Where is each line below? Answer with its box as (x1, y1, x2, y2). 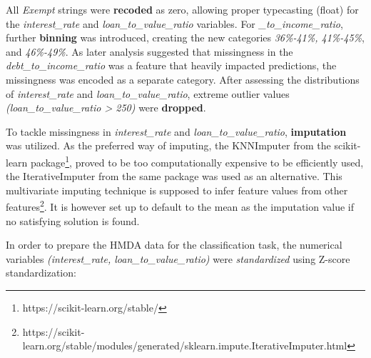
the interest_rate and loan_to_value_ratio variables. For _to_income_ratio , (6, 16, 343, 31)
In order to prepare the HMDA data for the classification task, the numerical (6, 237, 342, 252)
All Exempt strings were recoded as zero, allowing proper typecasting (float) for (6, 2, 359, 16)
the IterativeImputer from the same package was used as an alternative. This (6, 169, 342, 184)
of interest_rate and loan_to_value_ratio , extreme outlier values (6, 86, 290, 101)
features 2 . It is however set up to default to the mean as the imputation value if (6, 197, 355, 214)
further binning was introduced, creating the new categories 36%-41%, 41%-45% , (6, 30, 365, 45)
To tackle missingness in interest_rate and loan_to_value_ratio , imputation (6, 124, 347, 139)
